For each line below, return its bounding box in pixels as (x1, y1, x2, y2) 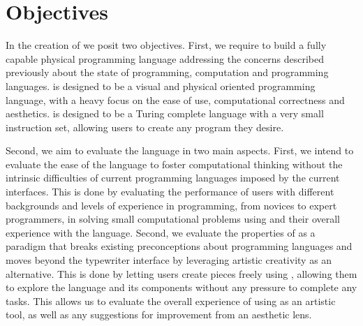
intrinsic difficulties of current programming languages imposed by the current (6, 170, 340, 185)
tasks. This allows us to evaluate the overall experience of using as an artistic (6, 293, 336, 308)
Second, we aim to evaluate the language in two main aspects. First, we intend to (6, 143, 354, 158)
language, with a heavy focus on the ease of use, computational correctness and (6, 92, 345, 107)
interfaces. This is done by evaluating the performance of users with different (6, 184, 334, 199)
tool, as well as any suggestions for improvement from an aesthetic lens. (6, 307, 312, 322)
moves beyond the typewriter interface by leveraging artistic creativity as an (6, 253, 332, 267)
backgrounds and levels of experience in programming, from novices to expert (6, 198, 337, 212)
